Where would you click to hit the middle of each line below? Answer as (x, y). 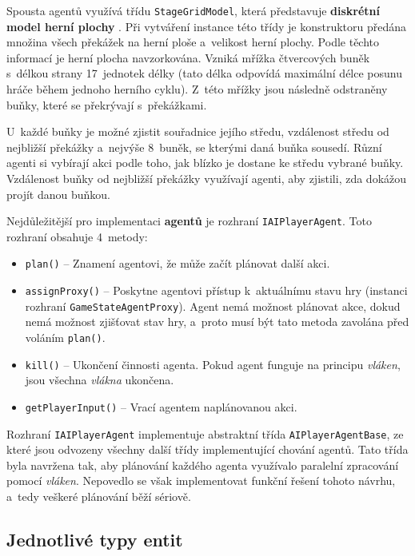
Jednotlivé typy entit (95, 539)
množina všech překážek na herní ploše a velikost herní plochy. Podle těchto (193, 42)
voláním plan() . (65, 337)
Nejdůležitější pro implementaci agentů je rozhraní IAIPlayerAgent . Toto (189, 221)
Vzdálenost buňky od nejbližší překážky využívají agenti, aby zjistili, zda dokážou (207, 178)
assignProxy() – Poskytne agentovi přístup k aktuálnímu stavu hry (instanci (216, 290)
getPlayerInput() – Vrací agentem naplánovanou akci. (161, 406)
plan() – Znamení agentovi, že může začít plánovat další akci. (178, 263)
